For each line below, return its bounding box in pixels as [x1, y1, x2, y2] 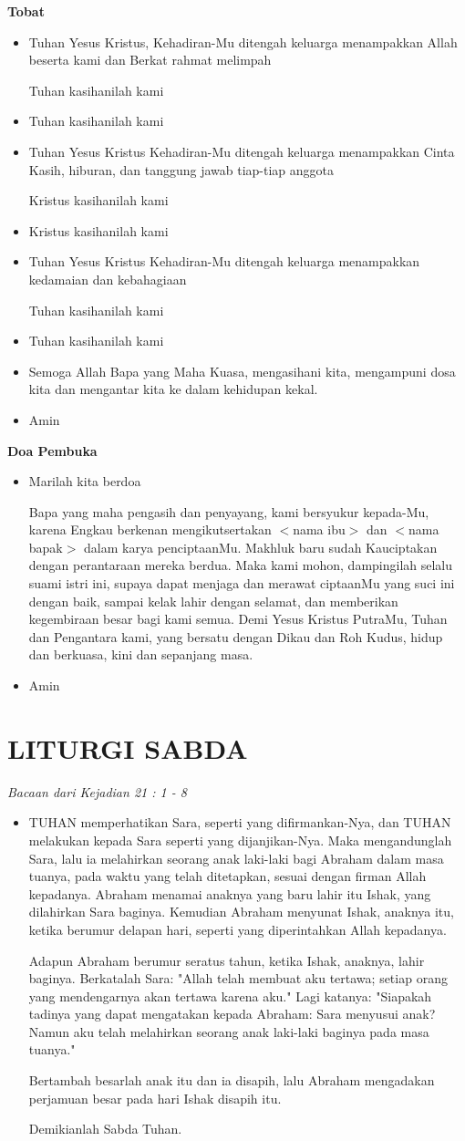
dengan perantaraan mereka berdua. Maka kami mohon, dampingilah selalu [28, 555, 453, 575]
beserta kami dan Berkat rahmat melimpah [28, 50, 272, 69]
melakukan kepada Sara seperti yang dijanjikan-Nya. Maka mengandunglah [28, 830, 452, 849]
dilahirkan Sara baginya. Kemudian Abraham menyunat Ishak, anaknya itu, [28, 902, 454, 921]
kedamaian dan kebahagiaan [28, 269, 187, 288]
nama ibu [293, 520, 346, 539]
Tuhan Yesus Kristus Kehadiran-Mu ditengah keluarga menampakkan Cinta [28, 141, 455, 161]
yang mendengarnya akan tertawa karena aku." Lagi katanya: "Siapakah [28, 986, 432, 1005]
